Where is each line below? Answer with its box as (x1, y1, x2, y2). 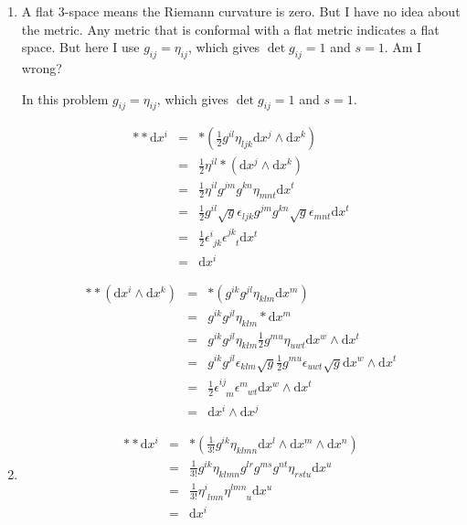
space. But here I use (21, 37, 140, 57)
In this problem (21, 89, 109, 108)
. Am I (384, 37, 422, 57)
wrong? (21, 58, 62, 77)
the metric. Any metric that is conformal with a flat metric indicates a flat (21, 19, 440, 38)
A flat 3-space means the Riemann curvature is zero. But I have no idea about (21, 2, 461, 20)
